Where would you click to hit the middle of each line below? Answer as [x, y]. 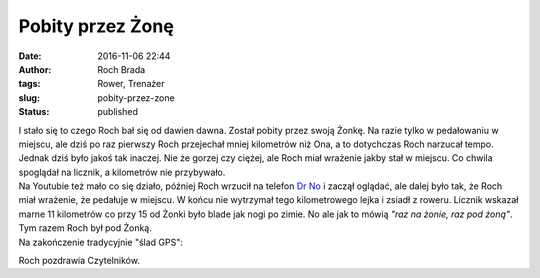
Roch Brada [121, 69]
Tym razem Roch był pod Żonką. [85, 228]
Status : [34, 112]
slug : [29, 97]
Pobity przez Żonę [96, 26]
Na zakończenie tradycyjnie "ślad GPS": [101, 242]
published [118, 112]
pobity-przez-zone [136, 97]
